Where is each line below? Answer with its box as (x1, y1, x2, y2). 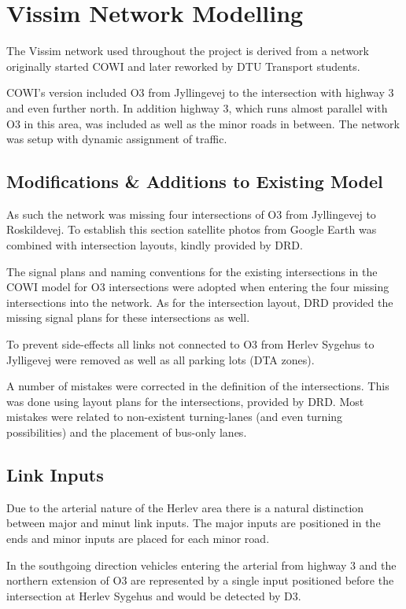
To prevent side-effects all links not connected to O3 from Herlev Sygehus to (6, 336, 375, 352)
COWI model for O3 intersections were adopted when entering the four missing (6, 279, 389, 295)
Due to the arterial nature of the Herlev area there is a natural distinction (6, 499, 364, 515)
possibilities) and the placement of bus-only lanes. (6, 424, 247, 441)
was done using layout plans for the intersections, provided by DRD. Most (6, 393, 364, 409)
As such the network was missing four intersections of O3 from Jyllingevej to (6, 205, 376, 222)
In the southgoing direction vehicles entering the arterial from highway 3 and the (6, 556, 397, 573)
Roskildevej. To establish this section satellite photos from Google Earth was (6, 221, 377, 238)
